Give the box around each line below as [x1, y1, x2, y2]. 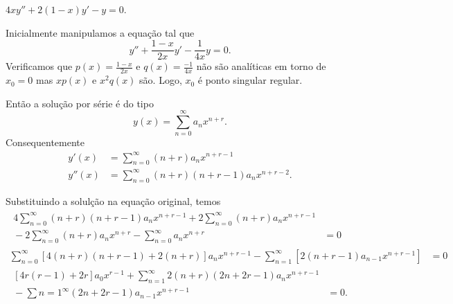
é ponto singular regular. [197, 73, 303, 87]
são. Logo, [139, 73, 182, 87]
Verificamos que [6, 59, 73, 73]
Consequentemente [6, 135, 85, 150]
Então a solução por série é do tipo [6, 96, 154, 110]
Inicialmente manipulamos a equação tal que [6, 25, 195, 39]
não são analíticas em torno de [196, 59, 326, 73]
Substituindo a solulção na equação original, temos [6, 193, 221, 208]
